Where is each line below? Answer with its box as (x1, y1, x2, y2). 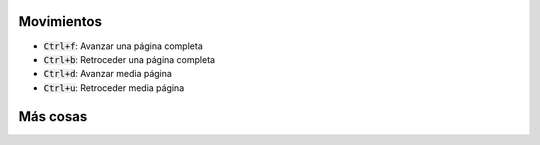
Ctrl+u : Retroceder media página (43, 81, 185, 94)
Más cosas (18, 108, 88, 125)
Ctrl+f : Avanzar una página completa (43, 40, 204, 52)
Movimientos (18, 13, 102, 30)
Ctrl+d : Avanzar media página (43, 68, 172, 80)
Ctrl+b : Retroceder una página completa (43, 53, 215, 65)
